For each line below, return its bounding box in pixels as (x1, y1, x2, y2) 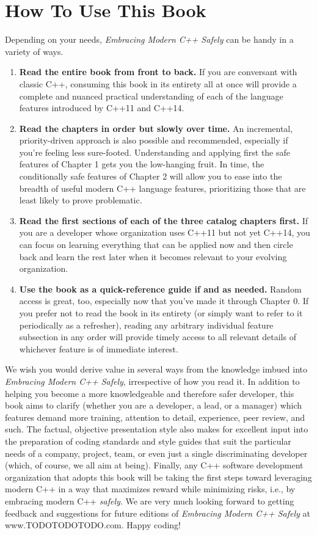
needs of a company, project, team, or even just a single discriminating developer (5, 446, 308, 459)
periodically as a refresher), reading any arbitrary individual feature (19, 318, 274, 331)
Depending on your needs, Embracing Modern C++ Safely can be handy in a (5, 33, 294, 46)
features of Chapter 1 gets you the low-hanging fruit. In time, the (19, 158, 264, 170)
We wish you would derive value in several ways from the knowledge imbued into (5, 363, 307, 376)
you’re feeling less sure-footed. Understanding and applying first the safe (19, 145, 291, 158)
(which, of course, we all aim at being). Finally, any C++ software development (5, 459, 304, 471)
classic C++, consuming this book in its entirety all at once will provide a (19, 77, 297, 90)
